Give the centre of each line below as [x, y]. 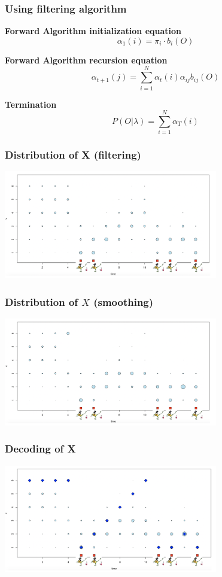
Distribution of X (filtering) [73, 155]
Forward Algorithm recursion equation [86, 60]
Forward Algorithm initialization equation [93, 31]
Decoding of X [40, 449]
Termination [31, 104]
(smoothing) [124, 301]
